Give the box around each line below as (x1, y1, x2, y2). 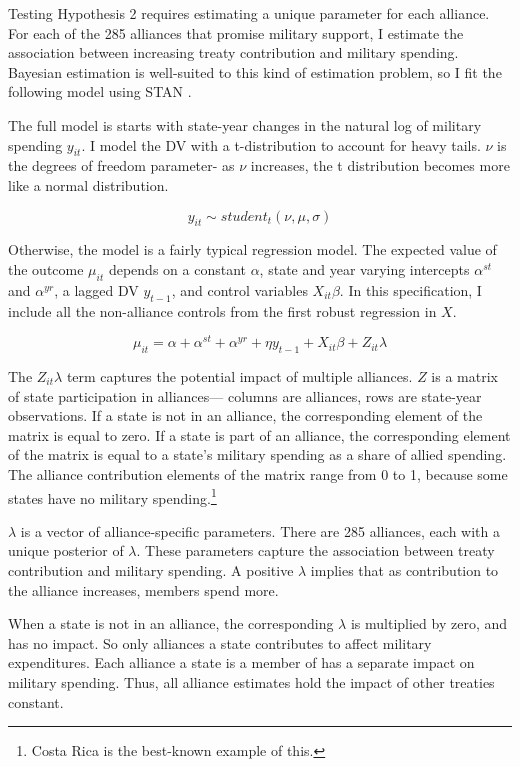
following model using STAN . (8, 81, 192, 102)
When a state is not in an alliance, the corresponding (8, 613, 334, 634)
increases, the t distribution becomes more (250, 155, 510, 176)
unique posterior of (8, 540, 124, 561)
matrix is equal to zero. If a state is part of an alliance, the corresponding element (8, 424, 511, 445)
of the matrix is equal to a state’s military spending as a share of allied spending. (8, 444, 507, 465)
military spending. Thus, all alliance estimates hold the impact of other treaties (8, 671, 495, 692)
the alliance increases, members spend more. (8, 579, 279, 600)
